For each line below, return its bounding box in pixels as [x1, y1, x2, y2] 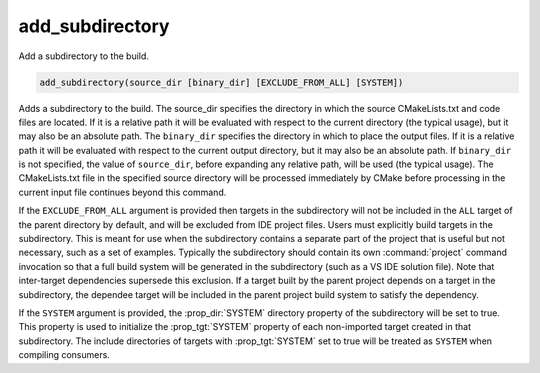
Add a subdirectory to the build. [18, 50, 150, 62]
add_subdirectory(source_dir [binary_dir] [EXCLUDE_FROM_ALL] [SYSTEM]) [39, 76, 404, 88]
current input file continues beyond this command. [18, 186, 227, 198]
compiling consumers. [18, 349, 110, 361]
